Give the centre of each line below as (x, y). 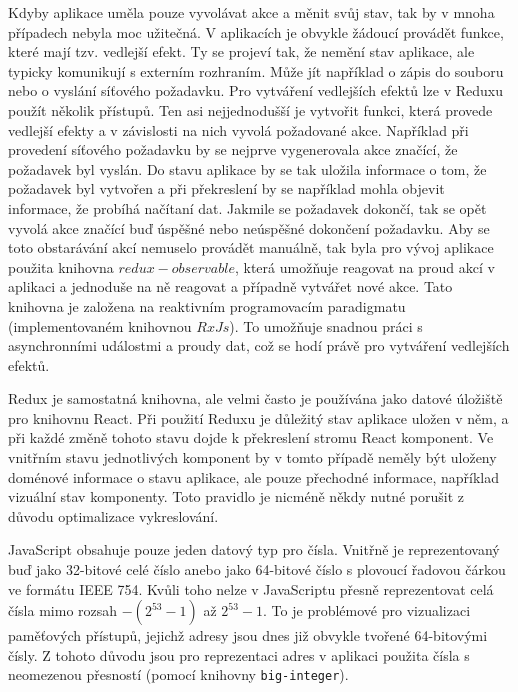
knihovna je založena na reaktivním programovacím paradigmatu (207, 305)
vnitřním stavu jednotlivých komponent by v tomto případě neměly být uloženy (252, 457)
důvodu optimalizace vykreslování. (113, 515)
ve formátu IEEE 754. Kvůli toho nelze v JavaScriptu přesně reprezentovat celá (251, 588)
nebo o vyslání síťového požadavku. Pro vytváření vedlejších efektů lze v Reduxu (255, 90)
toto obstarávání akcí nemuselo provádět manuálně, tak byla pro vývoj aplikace (251, 247)
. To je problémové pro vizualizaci (367, 610)
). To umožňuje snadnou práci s (326, 325)
